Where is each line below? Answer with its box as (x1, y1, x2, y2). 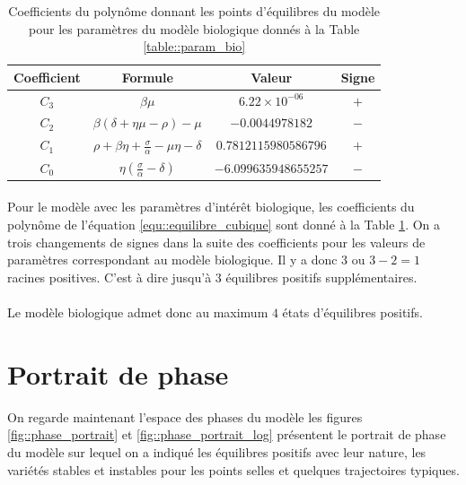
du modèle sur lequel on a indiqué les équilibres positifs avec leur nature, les (7, 442, 426, 461)
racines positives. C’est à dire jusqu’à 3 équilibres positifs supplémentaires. (7, 267, 418, 286)
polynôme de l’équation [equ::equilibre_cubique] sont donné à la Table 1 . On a (7, 215, 441, 234)
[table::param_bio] (143, 37, 246, 56)
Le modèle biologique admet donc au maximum (7, 303, 268, 322)
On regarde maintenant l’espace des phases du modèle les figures (7, 407, 363, 426)
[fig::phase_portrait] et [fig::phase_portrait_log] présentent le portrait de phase (7, 425, 446, 444)
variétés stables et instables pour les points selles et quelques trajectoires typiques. (7, 460, 460, 479)
